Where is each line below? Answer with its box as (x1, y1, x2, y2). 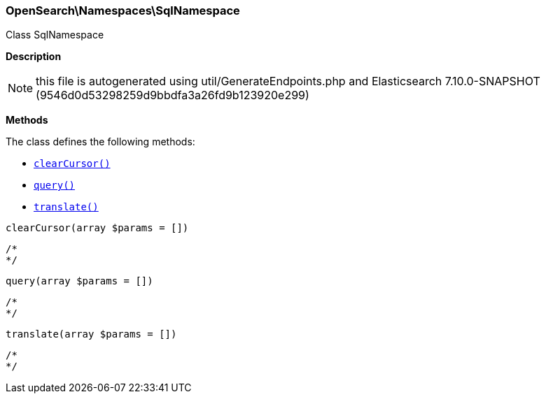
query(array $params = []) (6, 275, 153, 287)
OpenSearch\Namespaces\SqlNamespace (6, 3, 240, 17)
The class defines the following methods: (6, 136, 195, 148)
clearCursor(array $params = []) (6, 222, 189, 234)
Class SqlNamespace (6, 29, 104, 41)
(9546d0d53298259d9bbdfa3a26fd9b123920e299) (36, 88, 309, 103)
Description (6, 50, 62, 63)
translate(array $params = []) (6, 328, 177, 340)
